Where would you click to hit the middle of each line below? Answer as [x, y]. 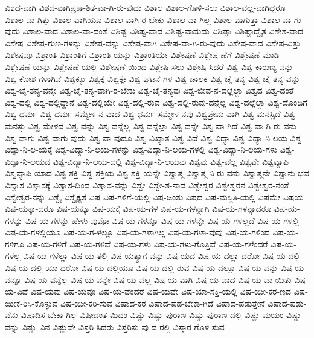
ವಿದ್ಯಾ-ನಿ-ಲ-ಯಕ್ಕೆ [29, 149]
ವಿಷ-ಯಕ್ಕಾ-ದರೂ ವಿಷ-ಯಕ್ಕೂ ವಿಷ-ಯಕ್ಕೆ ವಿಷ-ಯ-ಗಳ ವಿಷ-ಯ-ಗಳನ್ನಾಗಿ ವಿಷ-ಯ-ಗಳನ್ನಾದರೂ [138, 209]
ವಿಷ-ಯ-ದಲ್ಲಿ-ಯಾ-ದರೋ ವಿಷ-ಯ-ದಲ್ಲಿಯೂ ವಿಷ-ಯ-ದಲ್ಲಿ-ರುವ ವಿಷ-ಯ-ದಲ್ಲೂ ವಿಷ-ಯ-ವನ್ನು [142, 268]
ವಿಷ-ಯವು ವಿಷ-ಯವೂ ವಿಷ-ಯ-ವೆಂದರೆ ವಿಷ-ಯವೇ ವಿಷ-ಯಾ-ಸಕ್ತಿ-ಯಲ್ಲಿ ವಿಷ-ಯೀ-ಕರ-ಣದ [161, 291]
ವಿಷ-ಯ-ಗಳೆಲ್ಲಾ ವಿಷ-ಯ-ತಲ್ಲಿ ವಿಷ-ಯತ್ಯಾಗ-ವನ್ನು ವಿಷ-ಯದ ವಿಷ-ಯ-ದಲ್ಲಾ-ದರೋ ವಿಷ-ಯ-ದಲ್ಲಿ [162, 256]
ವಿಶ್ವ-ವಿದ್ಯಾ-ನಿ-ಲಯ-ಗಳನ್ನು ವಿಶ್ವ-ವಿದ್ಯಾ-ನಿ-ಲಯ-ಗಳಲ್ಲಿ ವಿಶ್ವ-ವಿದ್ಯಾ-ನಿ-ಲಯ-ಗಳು [166, 149]
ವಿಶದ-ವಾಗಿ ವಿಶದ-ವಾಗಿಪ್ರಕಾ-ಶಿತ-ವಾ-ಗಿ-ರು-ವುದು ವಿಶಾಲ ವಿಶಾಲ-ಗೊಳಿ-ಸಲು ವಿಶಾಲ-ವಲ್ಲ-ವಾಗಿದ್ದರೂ [145, 7]
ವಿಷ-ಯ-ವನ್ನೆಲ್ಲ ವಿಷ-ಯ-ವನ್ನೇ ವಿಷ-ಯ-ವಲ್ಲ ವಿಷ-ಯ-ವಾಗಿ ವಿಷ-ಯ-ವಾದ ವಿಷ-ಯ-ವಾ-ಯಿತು [158, 279]
